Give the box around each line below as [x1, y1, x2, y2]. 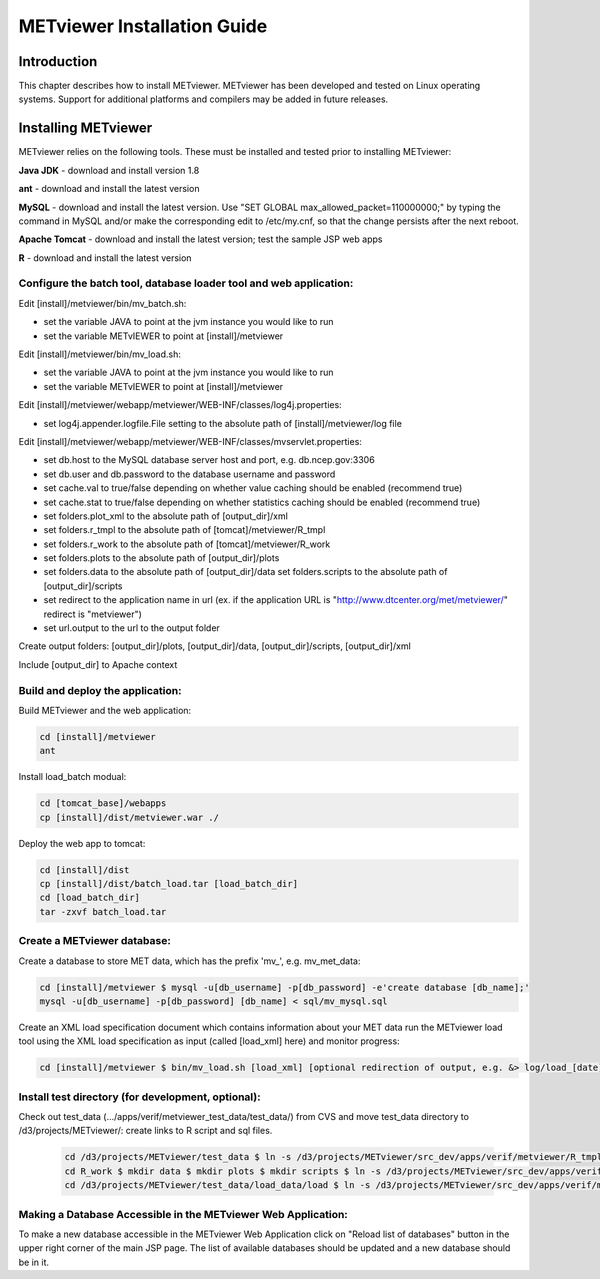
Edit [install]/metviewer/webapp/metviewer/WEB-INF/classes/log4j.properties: [18, 399, 342, 411]
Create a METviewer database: [18, 934, 172, 948]
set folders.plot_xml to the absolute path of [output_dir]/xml [43, 510, 289, 522]
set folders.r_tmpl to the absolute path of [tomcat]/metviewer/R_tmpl [43, 524, 326, 536]
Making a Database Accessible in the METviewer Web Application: [18, 1207, 349, 1221]
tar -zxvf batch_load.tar [39, 906, 167, 917]
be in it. [18, 1256, 50, 1268]
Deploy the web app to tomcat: [18, 837, 146, 849]
